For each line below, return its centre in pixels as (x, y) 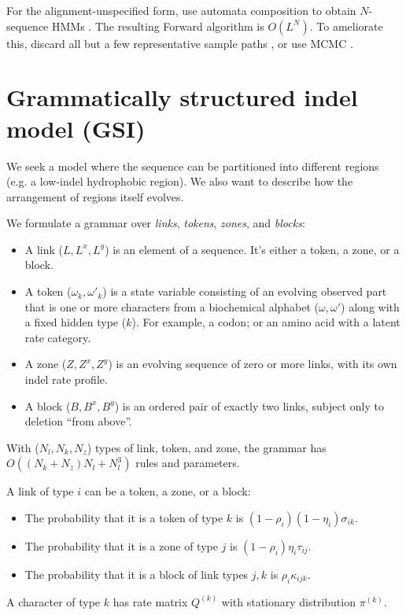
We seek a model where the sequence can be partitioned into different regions (193, 166)
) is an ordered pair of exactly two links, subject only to (249, 405)
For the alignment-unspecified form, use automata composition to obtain (181, 10)
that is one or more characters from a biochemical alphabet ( (172, 306)
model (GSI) (76, 128)
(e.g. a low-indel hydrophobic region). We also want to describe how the (180, 181)
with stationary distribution (288, 601)
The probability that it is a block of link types (137, 574)
